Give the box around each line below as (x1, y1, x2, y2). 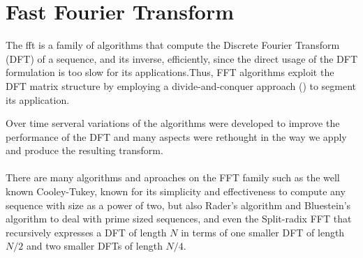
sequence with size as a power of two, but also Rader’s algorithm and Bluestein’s (6, 197, 351, 212)
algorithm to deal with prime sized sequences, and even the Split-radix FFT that (6, 211, 352, 226)
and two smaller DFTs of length (26, 238, 163, 253)
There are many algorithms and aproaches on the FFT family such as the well (6, 170, 340, 185)
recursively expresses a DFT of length (6, 225, 167, 239)
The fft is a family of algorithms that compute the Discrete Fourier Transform (6, 38, 340, 52)
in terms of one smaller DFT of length (181, 225, 345, 239)
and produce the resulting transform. (6, 143, 163, 158)
